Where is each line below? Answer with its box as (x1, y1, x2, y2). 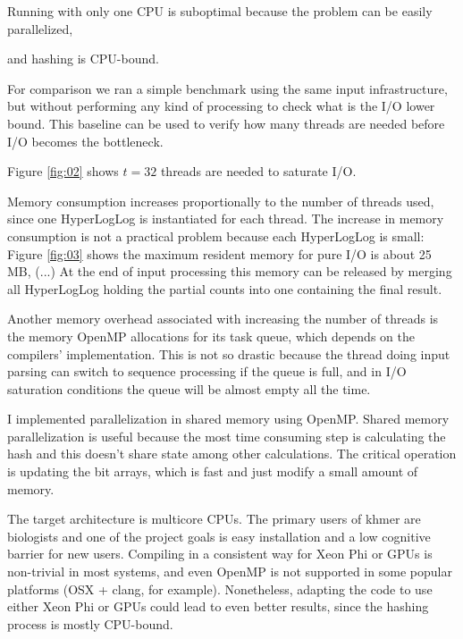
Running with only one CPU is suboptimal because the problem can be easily (7, 2, 433, 20)
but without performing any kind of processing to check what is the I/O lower (7, 97, 435, 115)
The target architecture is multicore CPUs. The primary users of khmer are (7, 509, 421, 528)
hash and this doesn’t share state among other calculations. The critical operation (7, 444, 457, 463)
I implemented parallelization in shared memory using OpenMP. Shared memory (7, 409, 450, 428)
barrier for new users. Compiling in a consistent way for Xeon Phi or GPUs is (7, 544, 433, 563)
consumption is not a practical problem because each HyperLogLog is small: (7, 226, 425, 245)
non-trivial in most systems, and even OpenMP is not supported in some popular (7, 562, 452, 581)
